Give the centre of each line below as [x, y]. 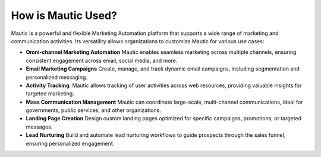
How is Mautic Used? [64, 15]
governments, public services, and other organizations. [94, 110]
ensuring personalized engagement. [70, 143]
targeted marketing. [50, 94]
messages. [39, 127]
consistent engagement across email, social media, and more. [102, 60]
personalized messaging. [56, 77]
